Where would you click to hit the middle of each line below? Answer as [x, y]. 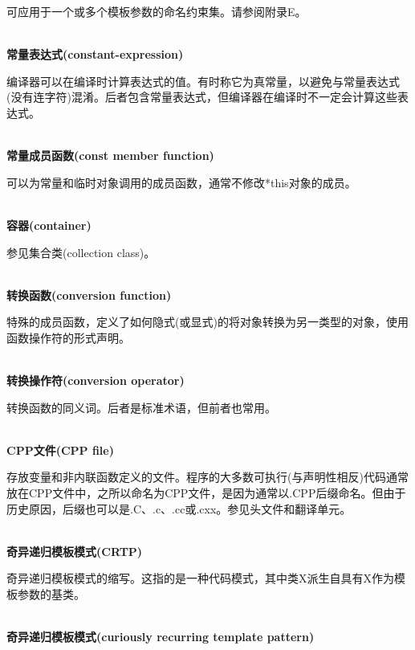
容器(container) [49, 225]
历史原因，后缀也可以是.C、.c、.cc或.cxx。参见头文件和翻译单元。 [179, 508]
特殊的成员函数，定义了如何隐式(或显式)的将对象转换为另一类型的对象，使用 [207, 322]
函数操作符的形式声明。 [68, 337]
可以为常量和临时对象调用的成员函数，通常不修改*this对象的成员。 [181, 182]
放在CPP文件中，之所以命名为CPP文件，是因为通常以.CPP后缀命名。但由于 [206, 493]
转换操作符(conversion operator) [96, 380]
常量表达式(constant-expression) [95, 54]
